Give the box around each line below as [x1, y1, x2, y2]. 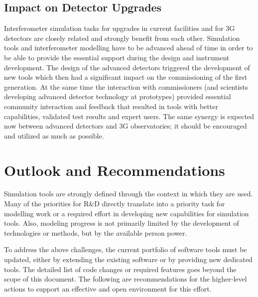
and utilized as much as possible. [4, 130, 104, 141]
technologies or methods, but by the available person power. [4, 227, 187, 238]
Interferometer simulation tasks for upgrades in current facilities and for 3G [4, 23, 235, 33]
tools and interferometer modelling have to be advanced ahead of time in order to [4, 42, 253, 53]
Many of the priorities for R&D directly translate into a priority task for [4, 198, 225, 209]
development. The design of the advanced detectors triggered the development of [4, 62, 250, 72]
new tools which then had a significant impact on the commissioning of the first [4, 72, 248, 82]
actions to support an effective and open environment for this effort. [4, 283, 212, 294]
